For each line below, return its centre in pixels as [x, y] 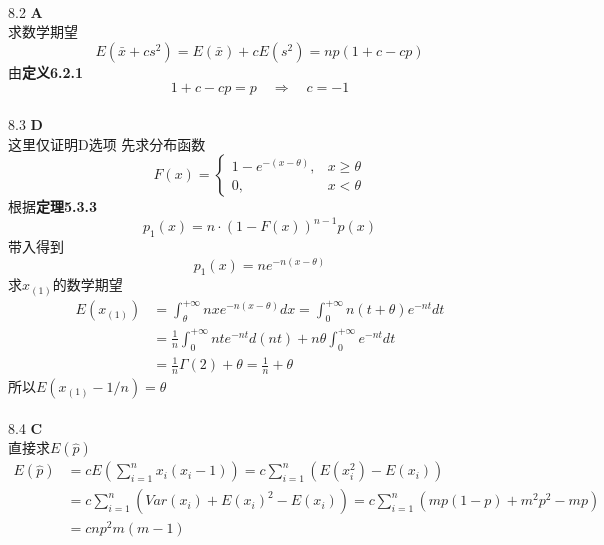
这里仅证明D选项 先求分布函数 [107, 143]
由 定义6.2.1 [46, 71]
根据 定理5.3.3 [53, 206]
